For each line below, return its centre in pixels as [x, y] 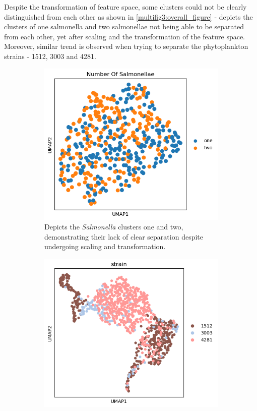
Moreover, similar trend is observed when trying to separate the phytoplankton [126, 46]
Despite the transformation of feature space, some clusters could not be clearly [125, 7]
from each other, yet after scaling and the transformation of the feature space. [125, 36]
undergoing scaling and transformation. [105, 246]
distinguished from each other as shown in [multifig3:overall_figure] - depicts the [128, 16]
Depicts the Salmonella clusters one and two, [114, 227]
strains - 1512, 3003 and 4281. [50, 56]
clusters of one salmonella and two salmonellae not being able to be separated [124, 26]
